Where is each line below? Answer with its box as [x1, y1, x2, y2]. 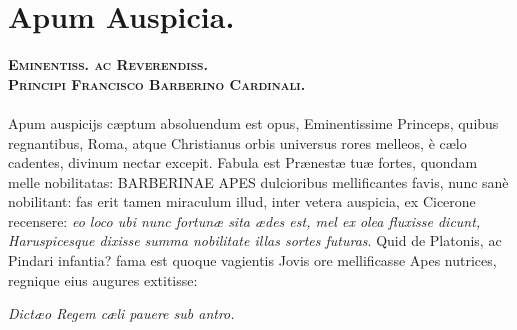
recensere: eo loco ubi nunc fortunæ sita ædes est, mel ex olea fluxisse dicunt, [8, 210, 481, 231]
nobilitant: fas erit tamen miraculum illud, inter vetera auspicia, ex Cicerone [8, 191, 476, 212]
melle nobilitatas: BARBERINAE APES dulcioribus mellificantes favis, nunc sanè [8, 171, 509, 192]
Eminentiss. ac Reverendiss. [8, 54, 208, 75]
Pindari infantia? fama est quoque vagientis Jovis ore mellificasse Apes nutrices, [8, 250, 497, 271]
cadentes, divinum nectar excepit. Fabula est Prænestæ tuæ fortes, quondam [8, 152, 478, 173]
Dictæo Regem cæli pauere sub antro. [8, 303, 235, 324]
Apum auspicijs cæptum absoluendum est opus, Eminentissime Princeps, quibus [8, 112, 499, 133]
